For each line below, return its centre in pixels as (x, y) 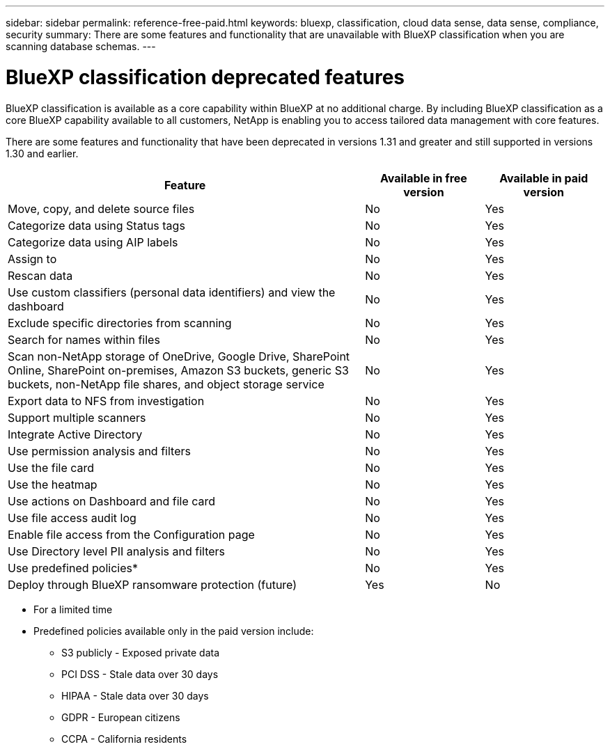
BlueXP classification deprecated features (205, 77)
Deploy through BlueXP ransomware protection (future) (152, 584)
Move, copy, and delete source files (101, 208)
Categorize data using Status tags (96, 225)
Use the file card (51, 467)
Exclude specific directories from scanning (120, 323)
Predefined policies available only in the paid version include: (174, 631)
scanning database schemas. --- (81, 46)
